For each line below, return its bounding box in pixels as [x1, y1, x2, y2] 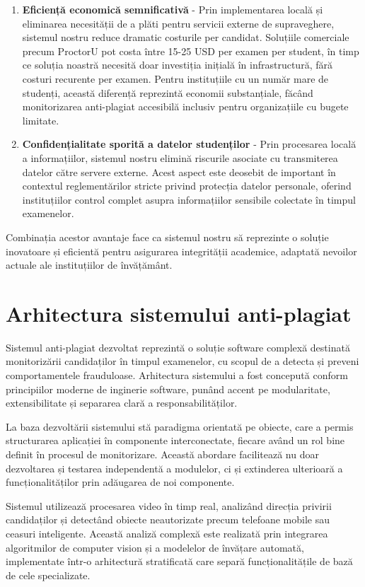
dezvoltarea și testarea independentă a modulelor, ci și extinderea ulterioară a [6, 460, 343, 475]
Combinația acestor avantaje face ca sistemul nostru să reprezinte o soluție [6, 229, 329, 244]
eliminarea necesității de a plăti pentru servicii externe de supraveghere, [22, 16, 335, 30]
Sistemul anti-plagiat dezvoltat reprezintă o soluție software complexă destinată [6, 339, 350, 354]
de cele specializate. [6, 567, 91, 582]
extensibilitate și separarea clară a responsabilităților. [6, 395, 238, 410]
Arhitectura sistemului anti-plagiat [6, 298, 352, 327]
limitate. [22, 112, 59, 127]
